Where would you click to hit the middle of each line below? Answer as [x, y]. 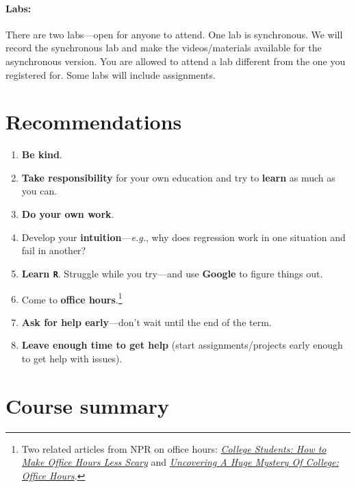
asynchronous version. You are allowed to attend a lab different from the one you [176, 61]
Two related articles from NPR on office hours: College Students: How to [174, 448]
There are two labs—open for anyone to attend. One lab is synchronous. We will [174, 34]
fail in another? [54, 250]
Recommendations [94, 122]
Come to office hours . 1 [72, 298]
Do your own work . [68, 214]
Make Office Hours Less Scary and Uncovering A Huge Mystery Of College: [180, 462]
